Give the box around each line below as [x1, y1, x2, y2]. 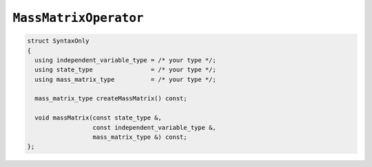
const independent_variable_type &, [92, 124, 216, 131]
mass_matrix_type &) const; [92, 133, 187, 141]
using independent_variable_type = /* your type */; [34, 56, 216, 64]
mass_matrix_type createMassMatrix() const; [34, 95, 187, 102]
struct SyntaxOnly [27, 37, 90, 45]
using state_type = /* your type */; [34, 66, 216, 74]
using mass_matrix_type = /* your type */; [34, 76, 216, 83]
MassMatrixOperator [12, 10, 144, 25]
